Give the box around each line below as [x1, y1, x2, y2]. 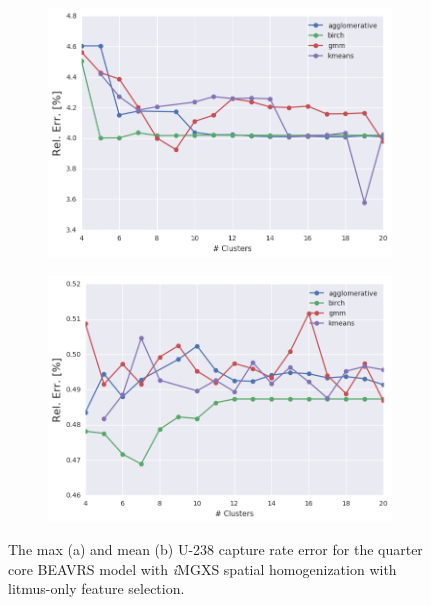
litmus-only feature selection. [8, 578, 185, 599]
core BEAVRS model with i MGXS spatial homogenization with [8, 558, 397, 579]
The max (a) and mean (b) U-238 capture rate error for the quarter [8, 539, 423, 560]
